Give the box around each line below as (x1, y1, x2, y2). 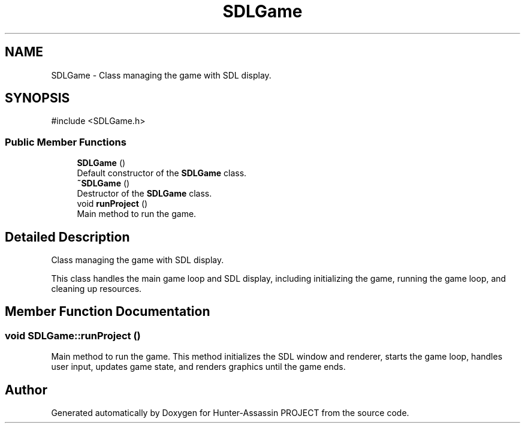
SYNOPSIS (5, 91, 70, 106)
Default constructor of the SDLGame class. (77, 168, 247, 179)
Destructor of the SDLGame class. (77, 188, 212, 199)
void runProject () (77, 198, 148, 209)
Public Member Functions (5, 135, 126, 148)
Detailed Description (5, 229, 130, 245)
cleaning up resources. (51, 284, 142, 294)
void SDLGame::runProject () (5, 329, 141, 342)
